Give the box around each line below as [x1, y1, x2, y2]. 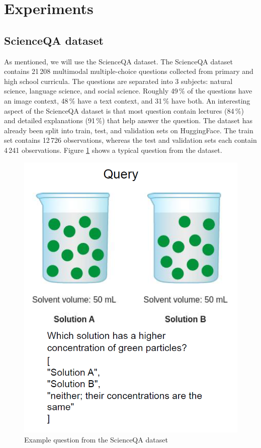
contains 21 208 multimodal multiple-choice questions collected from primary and [4, 66, 253, 76]
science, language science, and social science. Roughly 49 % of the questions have [4, 85, 252, 96]
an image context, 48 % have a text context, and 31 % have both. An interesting [4, 95, 250, 106]
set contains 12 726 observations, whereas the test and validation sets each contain [4, 135, 257, 145]
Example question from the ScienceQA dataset [24, 434, 168, 444]
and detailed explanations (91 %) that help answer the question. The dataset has [4, 115, 252, 126]
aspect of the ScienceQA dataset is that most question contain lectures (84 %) [4, 105, 244, 116]
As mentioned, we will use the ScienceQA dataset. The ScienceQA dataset [4, 56, 233, 66]
